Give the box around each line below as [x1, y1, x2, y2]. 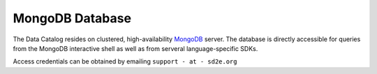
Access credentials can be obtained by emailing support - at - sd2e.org [13, 57, 237, 66]
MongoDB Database [13, 10, 132, 26]
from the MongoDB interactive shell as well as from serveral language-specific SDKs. [13, 44, 258, 52]
